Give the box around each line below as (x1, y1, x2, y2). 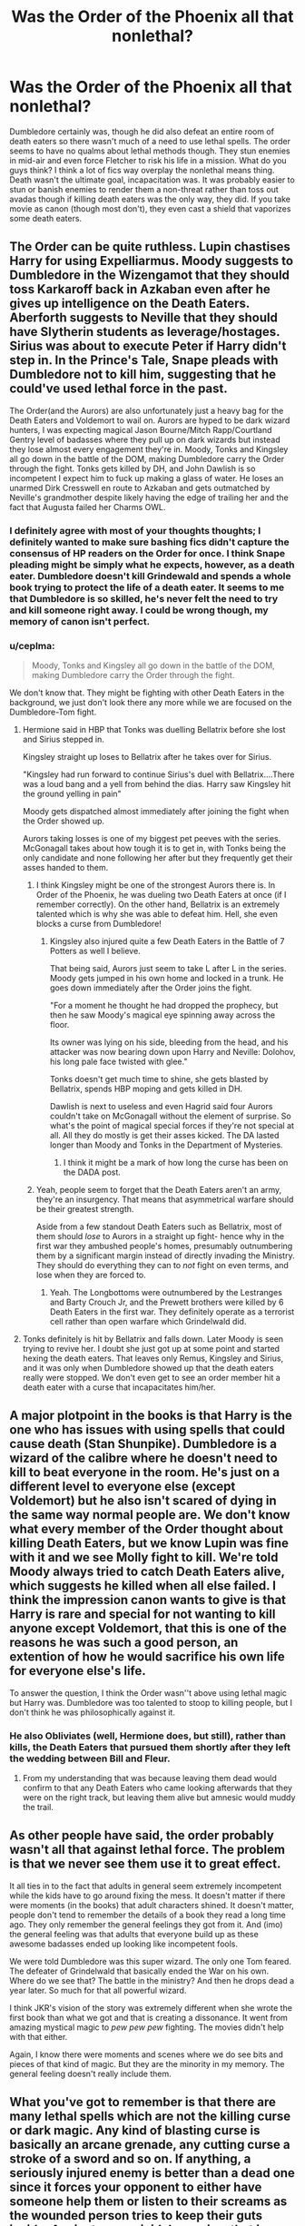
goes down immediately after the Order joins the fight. (49, 982, 252, 993)
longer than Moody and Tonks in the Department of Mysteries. (49, 1139, 283, 1150)
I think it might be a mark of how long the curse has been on (63, 1157, 289, 1167)
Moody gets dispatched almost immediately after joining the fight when (22, 805, 290, 816)
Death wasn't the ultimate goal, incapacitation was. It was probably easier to (9, 174, 295, 185)
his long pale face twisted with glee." (49, 1056, 188, 1067)
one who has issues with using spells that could (9, 1423, 286, 1438)
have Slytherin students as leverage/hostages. (9, 324, 280, 340)
